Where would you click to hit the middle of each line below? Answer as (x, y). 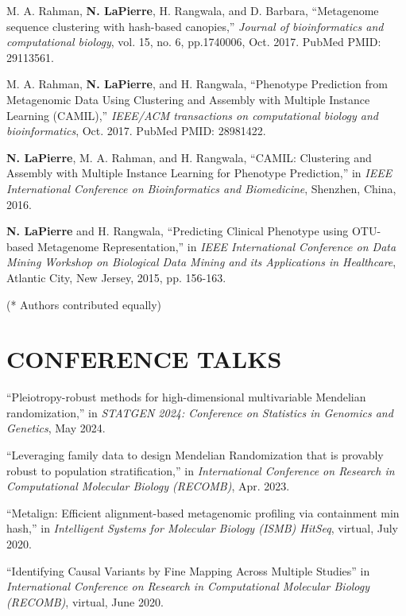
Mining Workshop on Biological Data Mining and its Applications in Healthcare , (201, 262)
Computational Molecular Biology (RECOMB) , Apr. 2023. (148, 486)
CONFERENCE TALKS (144, 359)
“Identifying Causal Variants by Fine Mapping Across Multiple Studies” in (188, 570)
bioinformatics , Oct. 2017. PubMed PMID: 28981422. (136, 131)
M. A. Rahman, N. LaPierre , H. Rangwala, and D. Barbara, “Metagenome (193, 10)
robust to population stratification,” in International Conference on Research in (201, 470)
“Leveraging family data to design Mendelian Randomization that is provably (195, 455)
